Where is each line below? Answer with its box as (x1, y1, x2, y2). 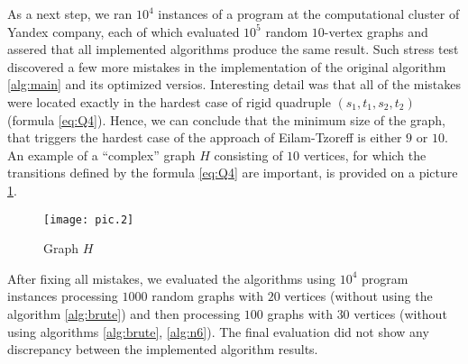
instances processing (7, 287, 118, 305)
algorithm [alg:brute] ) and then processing (7, 304, 241, 323)
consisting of (214, 145, 283, 164)
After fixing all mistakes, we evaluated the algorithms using (7, 268, 335, 287)
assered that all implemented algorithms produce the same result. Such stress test (7, 40, 459, 59)
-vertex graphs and (324, 22, 428, 41)
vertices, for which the (303, 145, 427, 164)
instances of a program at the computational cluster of (158, 5, 460, 23)
